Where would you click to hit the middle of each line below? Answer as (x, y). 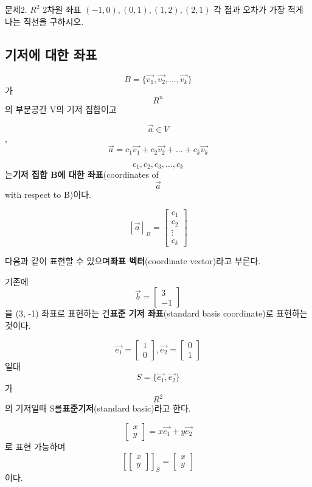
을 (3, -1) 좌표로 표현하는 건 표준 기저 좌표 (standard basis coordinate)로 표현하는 (156, 313)
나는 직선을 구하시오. (44, 21)
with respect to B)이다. (48, 194)
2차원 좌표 (62, 9)
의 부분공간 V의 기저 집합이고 (61, 109)
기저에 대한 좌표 (51, 54)
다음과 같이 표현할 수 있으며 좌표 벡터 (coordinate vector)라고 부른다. (133, 261)
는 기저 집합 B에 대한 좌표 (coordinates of (82, 174)
